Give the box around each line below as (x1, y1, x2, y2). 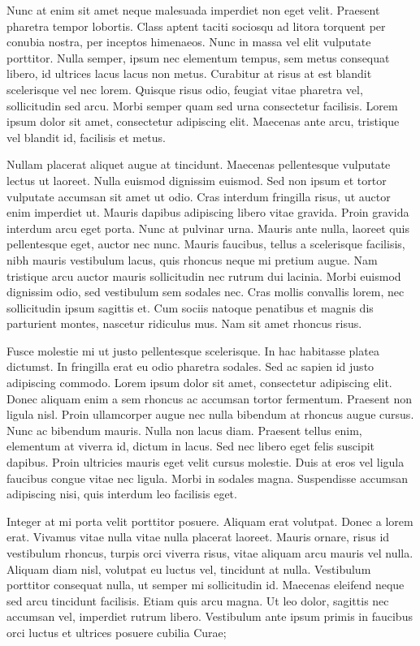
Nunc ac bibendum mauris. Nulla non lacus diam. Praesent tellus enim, (6, 421, 362, 438)
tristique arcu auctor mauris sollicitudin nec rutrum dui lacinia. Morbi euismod (6, 267, 401, 284)
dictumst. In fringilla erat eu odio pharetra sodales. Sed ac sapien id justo (6, 358, 375, 375)
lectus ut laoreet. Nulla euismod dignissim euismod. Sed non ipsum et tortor (6, 171, 387, 188)
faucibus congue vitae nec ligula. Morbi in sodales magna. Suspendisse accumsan (6, 469, 409, 486)
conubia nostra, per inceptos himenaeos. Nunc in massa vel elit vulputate (6, 33, 371, 50)
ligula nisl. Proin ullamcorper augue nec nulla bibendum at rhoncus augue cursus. (6, 406, 414, 423)
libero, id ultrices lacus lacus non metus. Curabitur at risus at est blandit (6, 65, 372, 82)
